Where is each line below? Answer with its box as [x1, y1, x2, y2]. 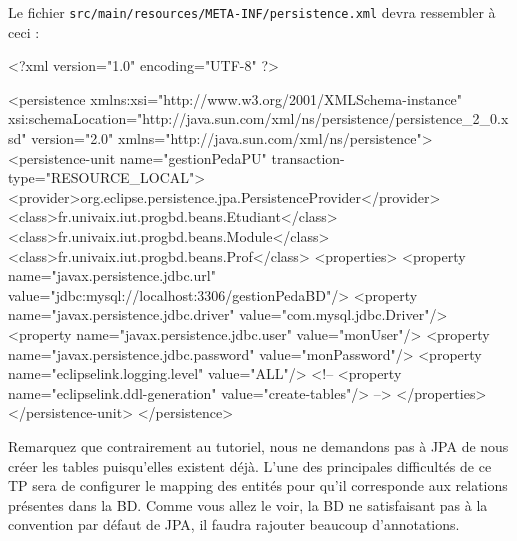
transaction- [271, 147, 345, 168]
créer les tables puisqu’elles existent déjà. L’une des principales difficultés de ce [8, 455, 492, 476]
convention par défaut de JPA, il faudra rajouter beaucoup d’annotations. [8, 514, 460, 535]
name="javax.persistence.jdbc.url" [8, 265, 216, 286]
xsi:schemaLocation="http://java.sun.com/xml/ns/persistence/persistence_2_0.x [8, 108, 509, 129]
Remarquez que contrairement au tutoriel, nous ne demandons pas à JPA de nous [8, 435, 509, 456]
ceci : [8, 21, 40, 42]
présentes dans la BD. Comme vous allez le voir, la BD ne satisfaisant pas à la [8, 494, 488, 515]
